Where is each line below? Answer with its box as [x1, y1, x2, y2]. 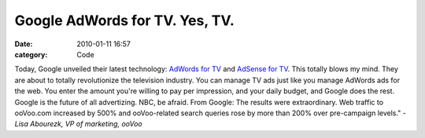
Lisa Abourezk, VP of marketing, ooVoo [14, 119, 142, 129]
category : [14, 49, 48, 59]
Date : [14, 39, 33, 49]
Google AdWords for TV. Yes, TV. [14, 12, 235, 29]
